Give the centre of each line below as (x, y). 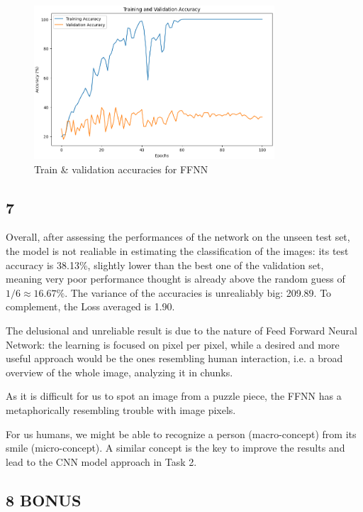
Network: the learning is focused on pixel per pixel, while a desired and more (173, 344)
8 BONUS (44, 500)
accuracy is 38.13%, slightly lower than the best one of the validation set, (165, 265)
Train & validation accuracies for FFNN (121, 169)
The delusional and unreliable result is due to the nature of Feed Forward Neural (181, 331)
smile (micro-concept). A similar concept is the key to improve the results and (175, 448)
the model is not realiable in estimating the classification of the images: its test (177, 251)
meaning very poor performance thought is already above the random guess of (175, 279)
